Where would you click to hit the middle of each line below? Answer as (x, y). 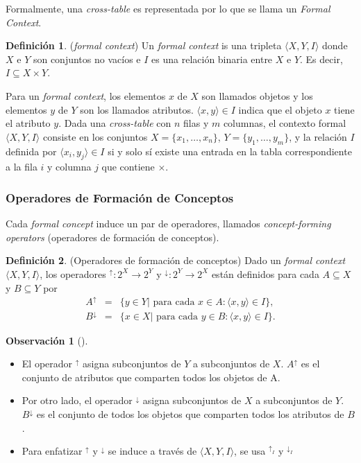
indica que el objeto (280, 109)
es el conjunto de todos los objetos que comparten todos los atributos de (190, 414)
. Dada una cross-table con (115, 123)
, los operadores (73, 273)
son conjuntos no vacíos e (87, 59)
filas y (196, 123)
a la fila (22, 167)
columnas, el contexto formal (285, 123)
